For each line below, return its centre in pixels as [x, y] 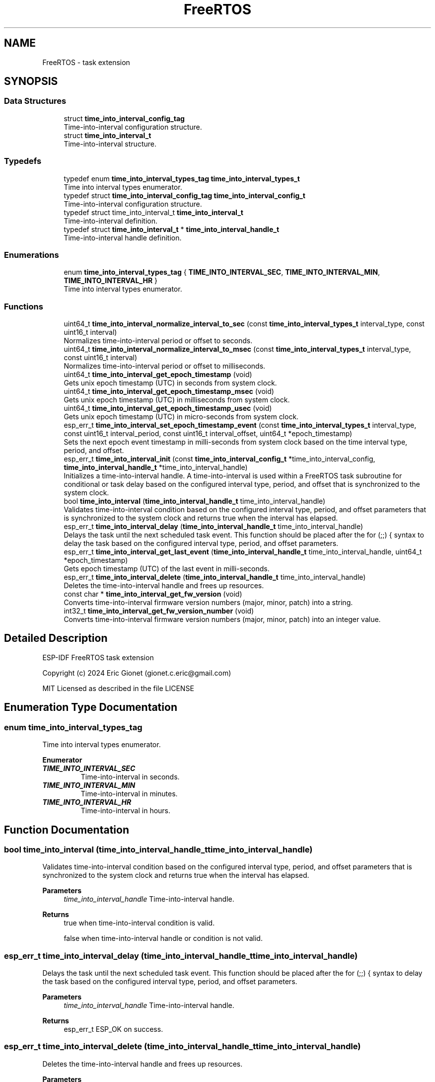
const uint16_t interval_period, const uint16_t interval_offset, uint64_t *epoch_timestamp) [208, 434]
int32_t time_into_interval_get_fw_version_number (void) [159, 611]
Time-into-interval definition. [111, 221]
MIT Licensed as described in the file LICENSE [118, 688]
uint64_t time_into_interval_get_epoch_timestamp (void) [158, 375]
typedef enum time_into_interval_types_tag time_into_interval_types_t [182, 178]
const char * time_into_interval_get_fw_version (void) [153, 594]
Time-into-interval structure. [110, 144]
